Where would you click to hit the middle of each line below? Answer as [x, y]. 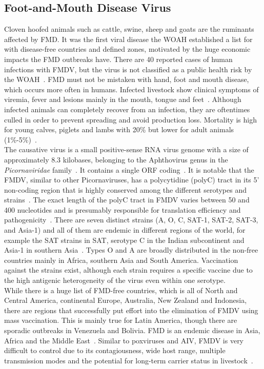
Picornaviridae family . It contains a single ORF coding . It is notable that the [129, 169]
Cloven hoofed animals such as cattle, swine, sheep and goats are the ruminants [129, 29]
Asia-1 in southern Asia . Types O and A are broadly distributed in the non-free [131, 250]
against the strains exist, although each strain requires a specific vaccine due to [128, 270]
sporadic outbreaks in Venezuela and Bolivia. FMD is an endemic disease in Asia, [132, 330]
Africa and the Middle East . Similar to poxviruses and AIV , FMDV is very [124, 340]
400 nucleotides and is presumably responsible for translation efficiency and [123, 209]
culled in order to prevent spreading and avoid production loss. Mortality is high [130, 119]
